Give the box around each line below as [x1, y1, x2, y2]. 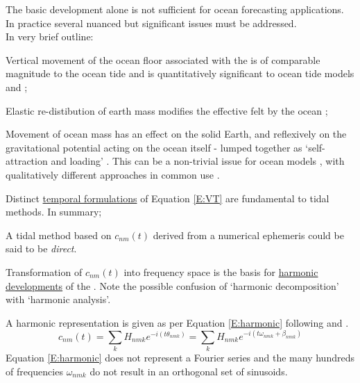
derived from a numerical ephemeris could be [153, 227, 344, 242]
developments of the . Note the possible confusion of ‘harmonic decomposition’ [6, 278, 339, 293]
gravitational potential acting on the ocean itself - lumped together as [6, 140, 302, 154]
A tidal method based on [6, 227, 112, 242]
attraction [6, 154, 48, 168]
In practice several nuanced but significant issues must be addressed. [6, 15, 297, 30]
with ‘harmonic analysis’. [6, 292, 111, 307]
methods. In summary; [6, 204, 102, 219]
